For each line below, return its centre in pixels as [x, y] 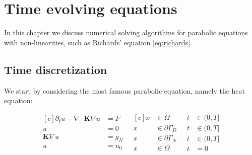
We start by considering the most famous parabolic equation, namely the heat [124, 90]
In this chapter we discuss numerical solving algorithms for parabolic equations [126, 32]
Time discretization [56, 69]
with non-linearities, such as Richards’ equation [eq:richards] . [98, 42]
